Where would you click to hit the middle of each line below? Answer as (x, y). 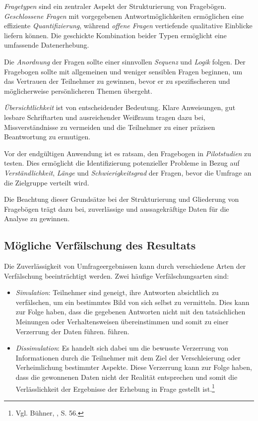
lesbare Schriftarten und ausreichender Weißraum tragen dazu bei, (105, 117)
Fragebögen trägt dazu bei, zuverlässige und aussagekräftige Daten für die (117, 209)
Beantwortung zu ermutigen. (47, 137)
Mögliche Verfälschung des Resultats (100, 245)
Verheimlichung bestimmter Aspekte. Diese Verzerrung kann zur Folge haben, (134, 367)
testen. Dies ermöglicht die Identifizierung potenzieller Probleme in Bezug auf (122, 163)
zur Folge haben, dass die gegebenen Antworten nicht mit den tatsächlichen (130, 312)
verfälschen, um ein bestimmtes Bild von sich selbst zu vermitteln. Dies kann (132, 302)
